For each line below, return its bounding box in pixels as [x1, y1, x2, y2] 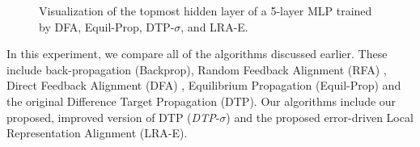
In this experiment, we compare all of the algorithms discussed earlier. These [6, 45, 388, 62]
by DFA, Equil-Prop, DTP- [39, 18, 175, 35]
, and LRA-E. [180, 18, 248, 35]
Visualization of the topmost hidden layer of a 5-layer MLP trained [39, 2, 372, 19]
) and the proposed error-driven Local [226, 108, 414, 125]
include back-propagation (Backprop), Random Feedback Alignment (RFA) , [6, 61, 387, 78]
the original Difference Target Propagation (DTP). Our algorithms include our [6, 92, 397, 109]
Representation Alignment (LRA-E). [6, 124, 188, 141]
